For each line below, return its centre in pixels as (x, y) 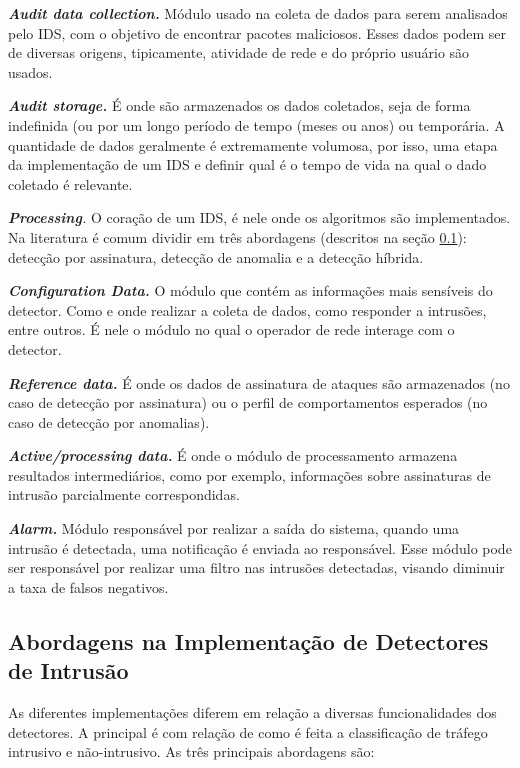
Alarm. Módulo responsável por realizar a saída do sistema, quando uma (234, 528)
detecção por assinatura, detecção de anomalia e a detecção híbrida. (216, 256)
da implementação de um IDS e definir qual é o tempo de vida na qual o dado (247, 164)
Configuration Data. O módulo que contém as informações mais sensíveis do (250, 290)
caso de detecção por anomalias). (109, 421)
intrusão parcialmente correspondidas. (124, 494)
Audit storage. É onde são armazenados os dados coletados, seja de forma (239, 105)
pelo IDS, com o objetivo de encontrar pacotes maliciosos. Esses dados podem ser (257, 32)
